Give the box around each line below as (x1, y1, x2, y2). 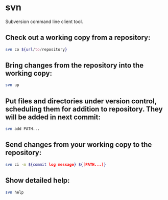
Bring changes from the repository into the (5, 61, 144, 70)
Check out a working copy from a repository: (5, 33, 151, 42)
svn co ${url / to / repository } (5, 47, 67, 52)
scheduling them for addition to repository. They (5, 104, 163, 114)
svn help (5, 190, 24, 195)
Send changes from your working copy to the (5, 140, 152, 149)
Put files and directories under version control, (5, 97, 157, 105)
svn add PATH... (5, 126, 40, 131)
